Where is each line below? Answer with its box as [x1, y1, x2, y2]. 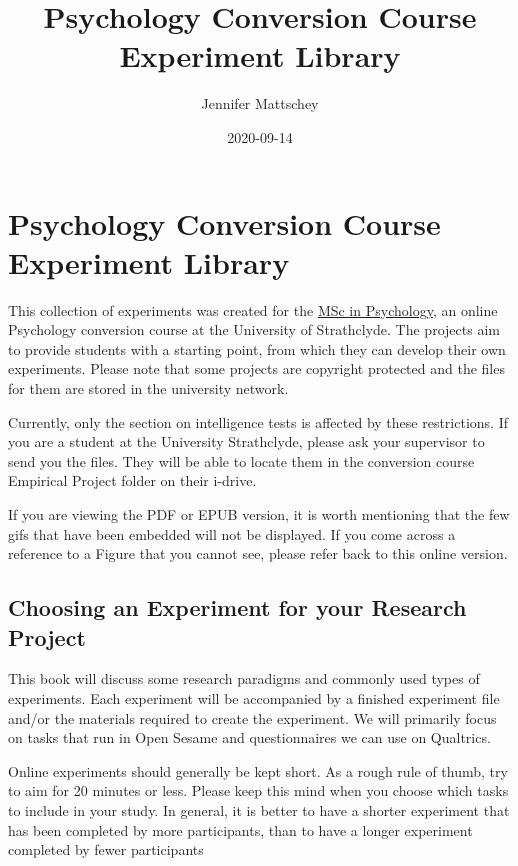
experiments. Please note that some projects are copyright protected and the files [8, 358, 505, 379]
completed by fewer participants [8, 839, 204, 860]
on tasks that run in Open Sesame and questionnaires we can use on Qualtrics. [8, 727, 491, 748]
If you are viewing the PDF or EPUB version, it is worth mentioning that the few [8, 503, 510, 524]
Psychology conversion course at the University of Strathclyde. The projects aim [8, 319, 500, 340]
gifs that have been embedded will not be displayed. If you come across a [8, 523, 456, 544]
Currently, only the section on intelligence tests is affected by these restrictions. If [8, 411, 508, 432]
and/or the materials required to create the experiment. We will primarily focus [8, 707, 497, 728]
